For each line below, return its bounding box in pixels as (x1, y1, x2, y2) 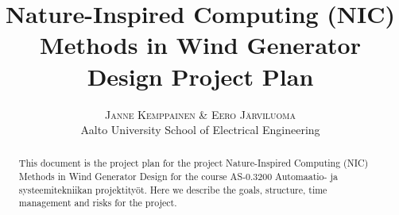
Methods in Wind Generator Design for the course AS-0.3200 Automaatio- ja (18, 170, 339, 183)
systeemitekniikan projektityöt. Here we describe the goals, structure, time (18, 182, 327, 196)
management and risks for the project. (18, 196, 177, 209)
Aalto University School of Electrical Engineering (80, 121, 320, 138)
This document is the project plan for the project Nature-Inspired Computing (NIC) (18, 156, 369, 170)
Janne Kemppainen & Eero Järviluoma (104, 106, 296, 122)
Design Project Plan (87, 60, 314, 92)
